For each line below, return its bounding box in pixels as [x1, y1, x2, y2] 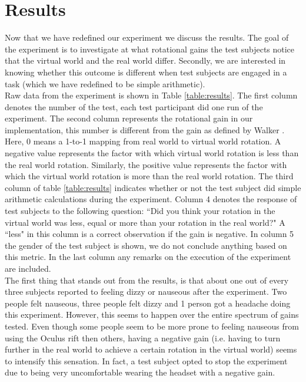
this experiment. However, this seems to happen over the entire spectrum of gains [5, 308, 299, 321]
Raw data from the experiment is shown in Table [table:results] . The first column [5, 89, 298, 101]
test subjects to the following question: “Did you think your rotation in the [5, 205, 275, 217]
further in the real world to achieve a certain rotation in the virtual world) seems [5, 343, 297, 355]
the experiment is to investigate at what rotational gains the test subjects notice [5, 42, 295, 55]
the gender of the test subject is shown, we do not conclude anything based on [5, 239, 287, 251]
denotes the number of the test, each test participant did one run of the [5, 100, 263, 113]
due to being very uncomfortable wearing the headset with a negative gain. [5, 366, 275, 378]
